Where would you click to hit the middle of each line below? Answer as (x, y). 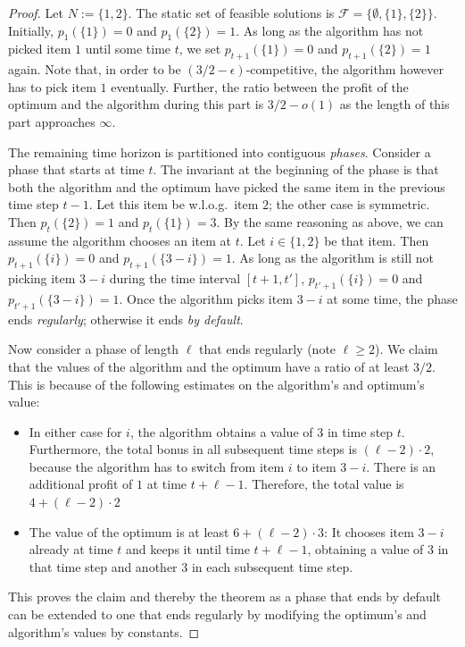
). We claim (406, 349)
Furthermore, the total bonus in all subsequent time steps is (193, 449)
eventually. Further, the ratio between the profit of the (260, 86)
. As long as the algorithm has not (330, 30)
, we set (200, 49)
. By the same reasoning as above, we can (330, 221)
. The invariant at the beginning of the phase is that (296, 169)
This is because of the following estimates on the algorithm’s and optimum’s (216, 384)
